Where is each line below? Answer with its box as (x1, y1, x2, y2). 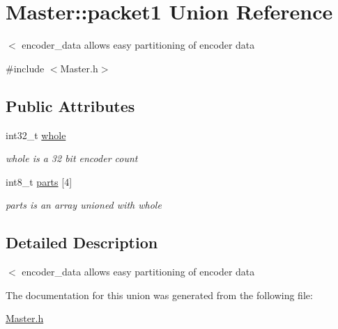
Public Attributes (6, 95, 135, 116)
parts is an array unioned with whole (6, 198, 162, 212)
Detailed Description (6, 232, 158, 253)
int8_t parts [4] (6, 174, 72, 188)
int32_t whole (6, 127, 66, 142)
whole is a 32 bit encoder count (6, 151, 138, 166)
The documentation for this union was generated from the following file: (6, 287, 313, 302)
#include (6, 61, 45, 75)
